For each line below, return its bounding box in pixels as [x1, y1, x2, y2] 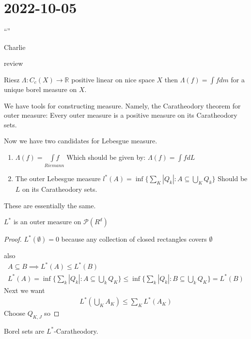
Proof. [4, 234, 22, 244]
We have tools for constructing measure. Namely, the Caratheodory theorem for [4, 100, 241, 110]
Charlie [4, 42, 26, 52]
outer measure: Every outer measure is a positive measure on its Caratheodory [4, 110, 237, 120]
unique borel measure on [4, 84, 77, 94]
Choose [4, 308, 26, 318]
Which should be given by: [66, 152, 146, 162]
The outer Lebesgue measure [15, 173, 101, 184]
